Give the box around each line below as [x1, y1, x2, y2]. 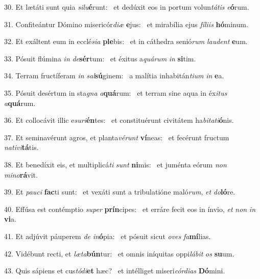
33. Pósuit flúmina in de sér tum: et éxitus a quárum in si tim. [4, 53, 196, 63]
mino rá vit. [4, 169, 38, 180]
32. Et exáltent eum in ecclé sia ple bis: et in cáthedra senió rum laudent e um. [4, 36, 248, 47]
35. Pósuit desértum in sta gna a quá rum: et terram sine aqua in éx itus [4, 87, 227, 98]
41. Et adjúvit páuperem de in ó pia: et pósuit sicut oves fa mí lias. [4, 230, 211, 241]
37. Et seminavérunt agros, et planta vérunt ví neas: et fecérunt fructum [4, 132, 229, 142]
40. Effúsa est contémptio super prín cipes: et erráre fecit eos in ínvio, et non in [4, 203, 256, 214]
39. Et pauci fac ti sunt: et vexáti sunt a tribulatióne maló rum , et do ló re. [4, 186, 235, 197]
